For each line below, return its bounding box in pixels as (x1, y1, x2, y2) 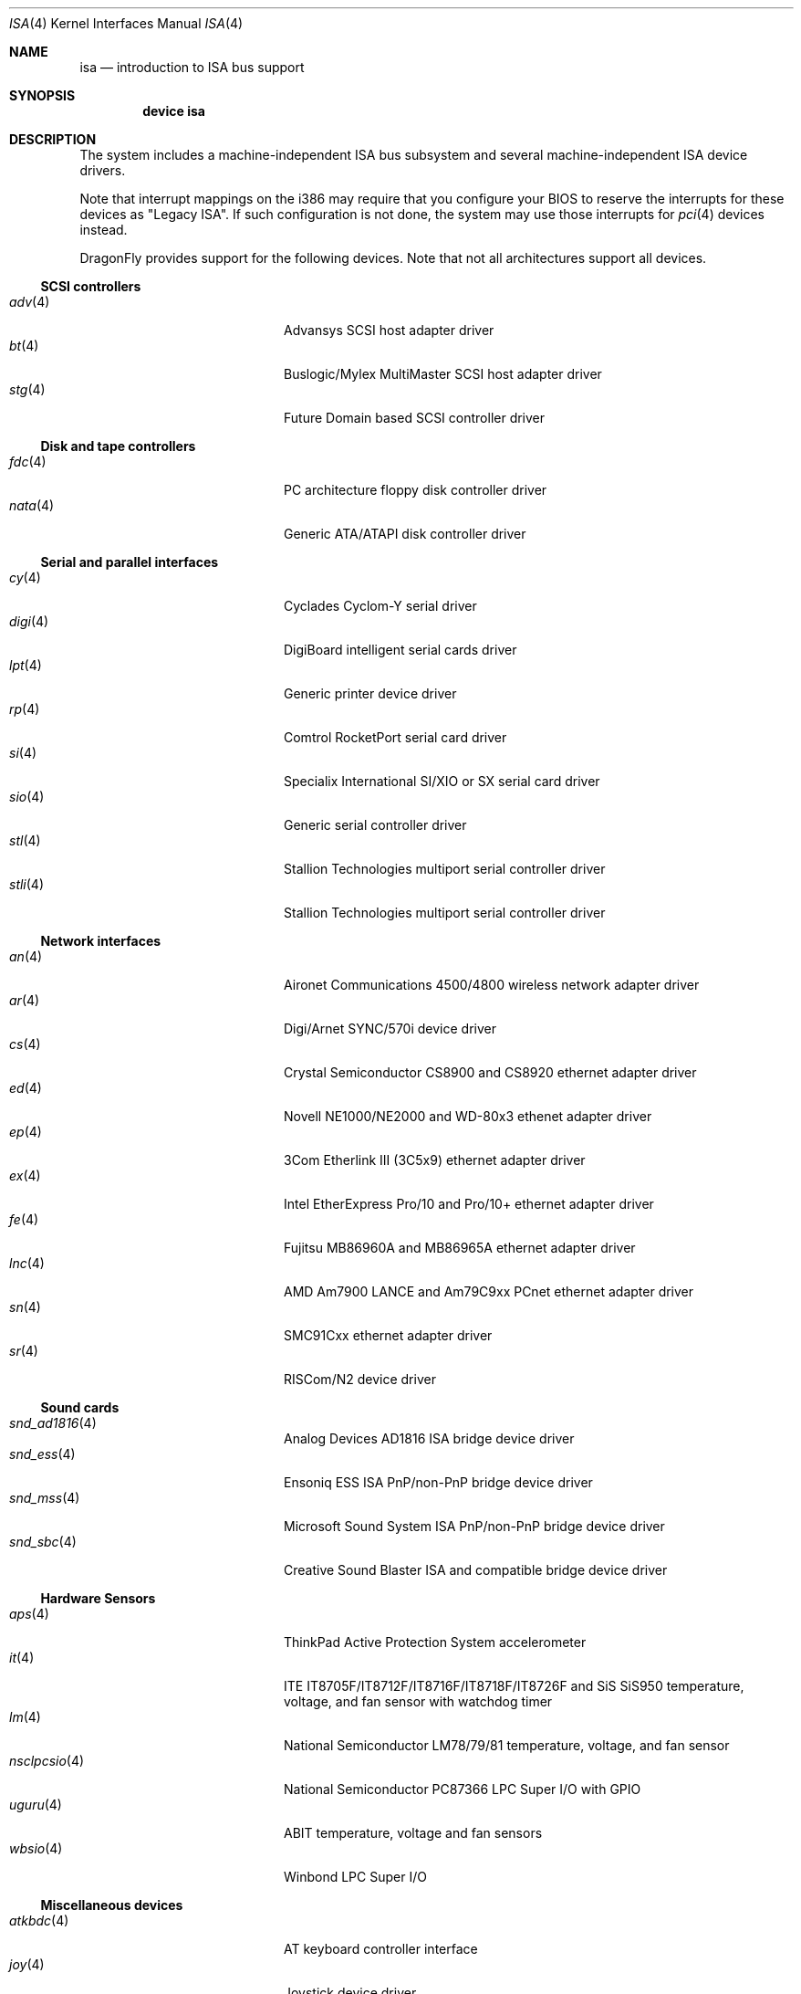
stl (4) (9, 833, 41, 848)
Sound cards (40, 1400, 120, 1415)
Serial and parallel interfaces (40, 554, 219, 570)
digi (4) (9, 614, 49, 629)
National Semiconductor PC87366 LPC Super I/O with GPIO (284, 1781, 641, 1797)
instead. (79, 222, 128, 237)
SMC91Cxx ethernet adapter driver (284, 1328, 493, 1343)
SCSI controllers (40, 278, 141, 294)
